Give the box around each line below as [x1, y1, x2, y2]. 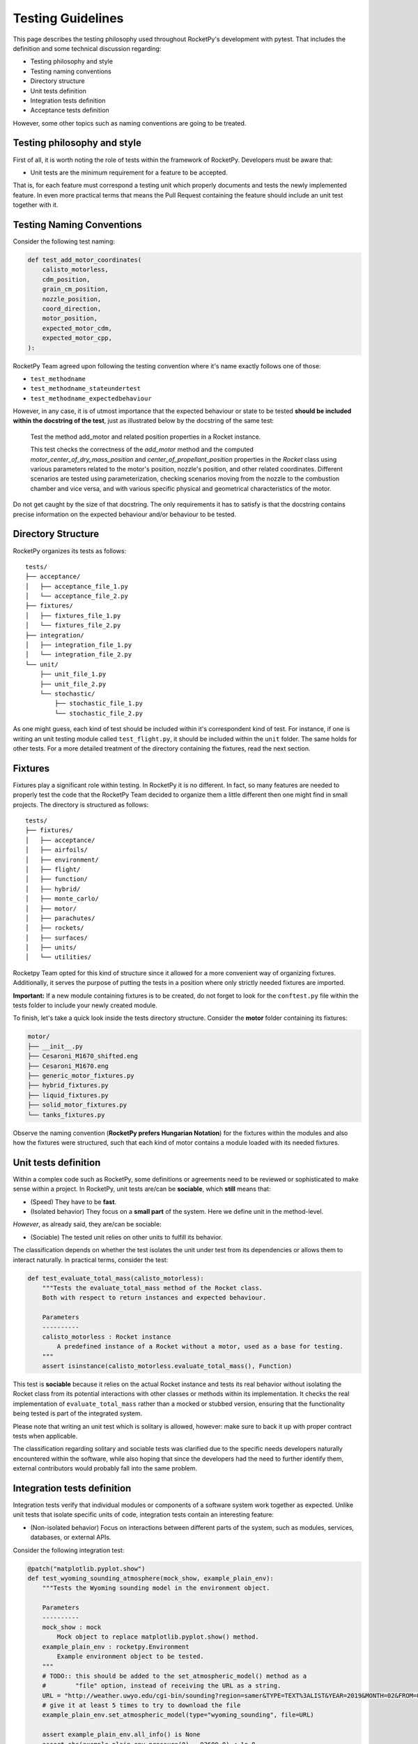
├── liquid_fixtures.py [27, 1091, 109, 1099]
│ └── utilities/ [25, 953, 92, 961]
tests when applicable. [13, 1432, 78, 1440]
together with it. [13, 201, 59, 209]
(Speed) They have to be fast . [30, 1197, 117, 1206]
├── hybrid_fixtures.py [27, 1081, 109, 1090]
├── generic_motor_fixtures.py [27, 1072, 135, 1079]
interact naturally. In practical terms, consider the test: [13, 1256, 169, 1264]
